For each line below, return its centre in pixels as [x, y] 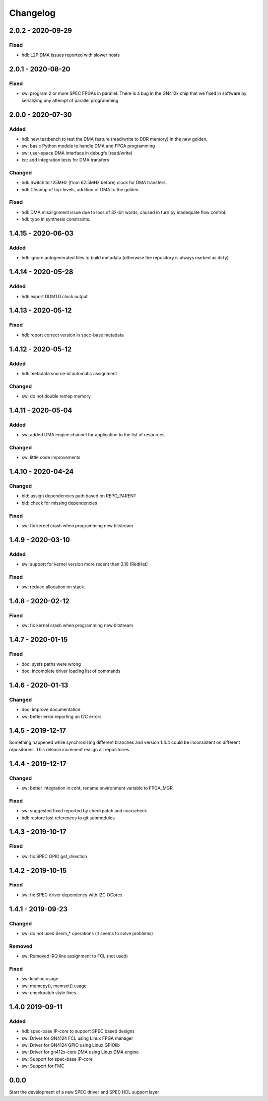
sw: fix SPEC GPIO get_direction [54, 856]
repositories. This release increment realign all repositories [69, 749]
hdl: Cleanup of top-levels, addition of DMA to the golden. [81, 189]
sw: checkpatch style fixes [49, 993]
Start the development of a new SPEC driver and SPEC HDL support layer [84, 1092]
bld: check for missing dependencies [60, 503]
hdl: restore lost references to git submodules [68, 818]
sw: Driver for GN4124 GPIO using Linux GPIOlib [71, 1045]
